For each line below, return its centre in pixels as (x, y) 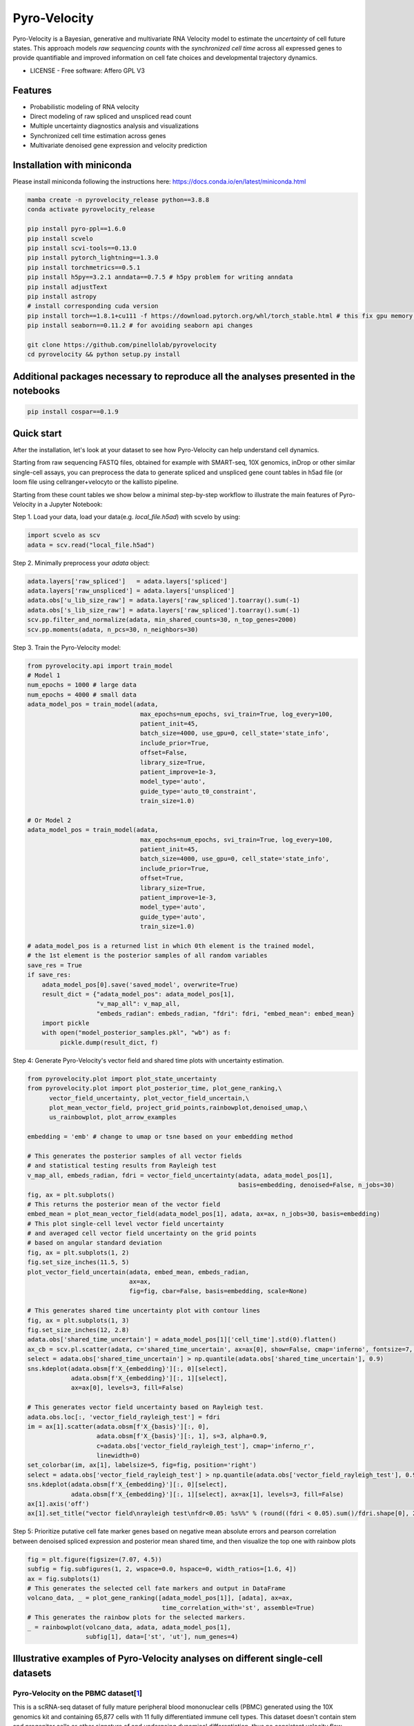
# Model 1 (44, 676)
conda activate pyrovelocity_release (91, 210)
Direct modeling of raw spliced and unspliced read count (111, 117)
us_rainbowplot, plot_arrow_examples (113, 1117)
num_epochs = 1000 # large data (82, 685)
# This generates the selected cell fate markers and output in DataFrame (157, 1588)
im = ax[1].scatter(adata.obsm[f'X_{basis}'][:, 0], (118, 1426)
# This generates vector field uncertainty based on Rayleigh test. (146, 1407)
